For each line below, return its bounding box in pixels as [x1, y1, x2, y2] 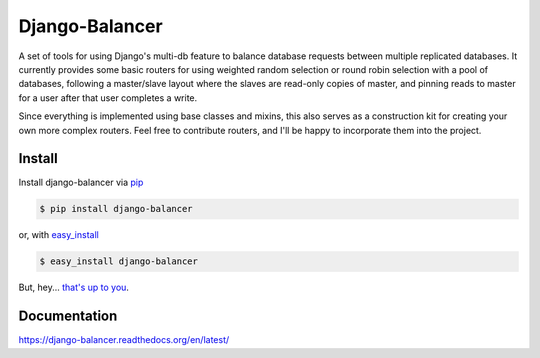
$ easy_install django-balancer [39, 256, 199, 267]
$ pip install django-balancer [39, 203, 194, 215]
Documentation [18, 308, 118, 325]
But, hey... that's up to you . [18, 281, 130, 294]
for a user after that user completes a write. [18, 91, 198, 104]
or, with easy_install [18, 229, 99, 241]
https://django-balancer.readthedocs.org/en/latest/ [18, 334, 230, 346]
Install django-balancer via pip [18, 176, 144, 189]
